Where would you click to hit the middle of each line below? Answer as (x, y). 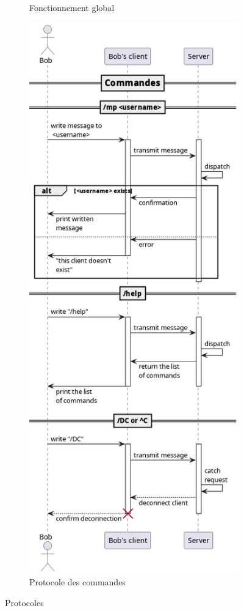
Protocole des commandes (77, 582)
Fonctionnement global (72, 7)
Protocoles (24, 602)
